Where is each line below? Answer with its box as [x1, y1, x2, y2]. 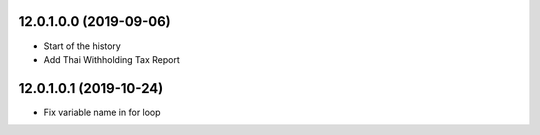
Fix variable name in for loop [43, 106, 161, 118]
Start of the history [43, 40, 122, 52]
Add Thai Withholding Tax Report [43, 53, 180, 65]
